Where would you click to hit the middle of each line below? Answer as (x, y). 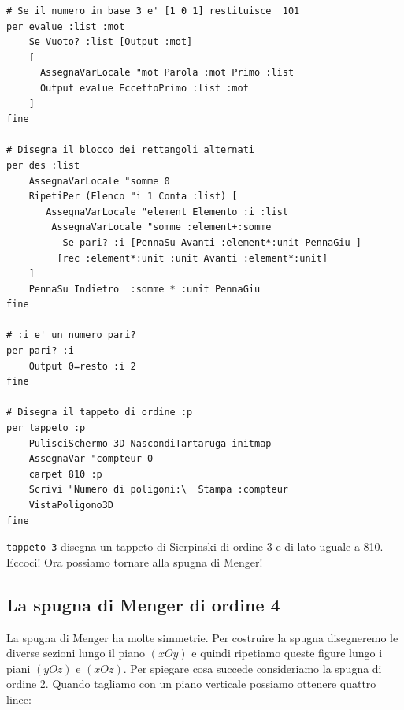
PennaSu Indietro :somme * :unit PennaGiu (145, 289)
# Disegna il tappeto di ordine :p (100, 413)
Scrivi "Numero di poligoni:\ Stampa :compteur (158, 490)
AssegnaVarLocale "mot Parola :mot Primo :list (167, 73)
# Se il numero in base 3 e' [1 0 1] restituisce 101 (153, 11)
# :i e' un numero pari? (71, 335)
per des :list (43, 165)
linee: (19, 699)
